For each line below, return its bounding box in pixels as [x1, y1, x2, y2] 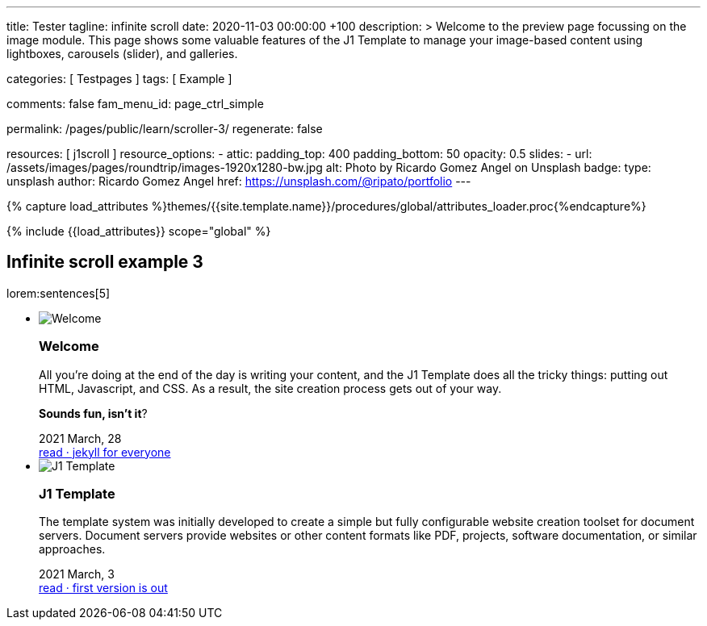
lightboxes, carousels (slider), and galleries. [6, 47, 238, 61]
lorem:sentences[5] [6, 286, 111, 300]
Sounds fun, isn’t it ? [39, 406, 148, 420]
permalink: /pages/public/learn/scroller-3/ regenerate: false [6, 122, 323, 136]
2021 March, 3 [39, 567, 115, 582]
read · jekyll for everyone [39, 444, 171, 459]
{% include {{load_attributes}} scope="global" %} [6, 224, 271, 238]
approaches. [39, 542, 106, 557]
